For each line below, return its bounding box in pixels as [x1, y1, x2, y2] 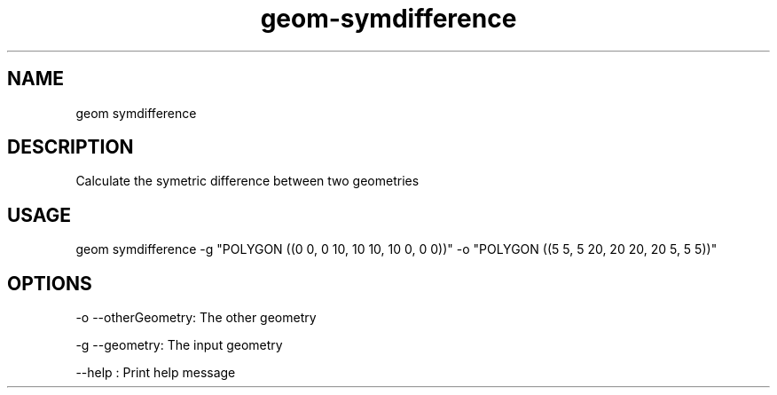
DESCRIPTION [7, 136, 134, 159]
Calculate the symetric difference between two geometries [75, 173, 420, 189]
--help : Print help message [75, 365, 236, 381]
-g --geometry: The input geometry [75, 337, 283, 353]
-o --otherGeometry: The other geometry [75, 310, 317, 326]
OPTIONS [7, 272, 92, 295]
